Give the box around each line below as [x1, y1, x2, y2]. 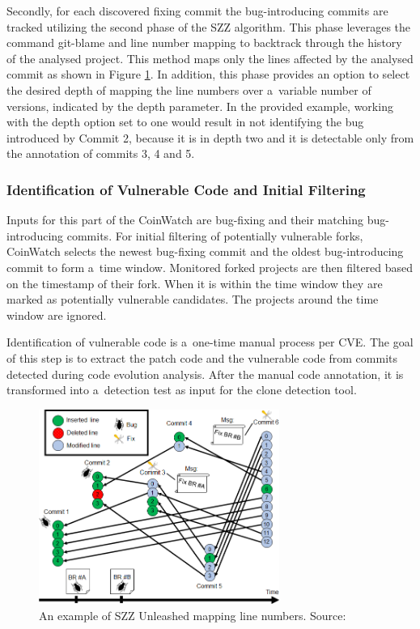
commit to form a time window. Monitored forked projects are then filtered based [6, 258, 414, 275]
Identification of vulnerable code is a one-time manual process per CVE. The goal [6, 334, 414, 351]
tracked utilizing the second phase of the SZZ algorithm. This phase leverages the [6, 18, 411, 35]
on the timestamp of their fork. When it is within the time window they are [6, 274, 383, 291]
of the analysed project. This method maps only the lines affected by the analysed [6, 49, 414, 66]
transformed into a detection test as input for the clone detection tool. [6, 381, 357, 398]
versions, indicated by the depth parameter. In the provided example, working [6, 97, 393, 114]
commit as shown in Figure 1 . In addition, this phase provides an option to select [6, 66, 410, 83]
